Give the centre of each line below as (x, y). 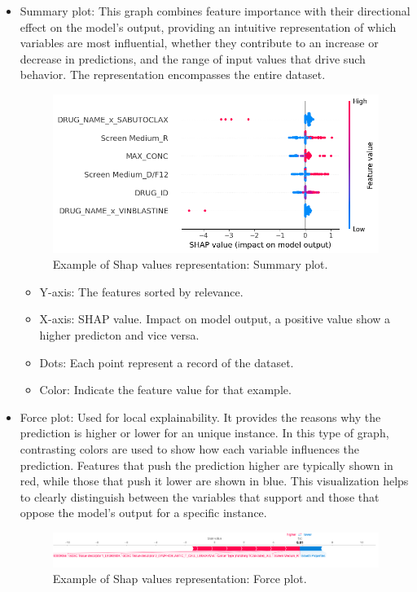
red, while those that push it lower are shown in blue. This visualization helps (214, 481)
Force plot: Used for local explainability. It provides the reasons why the (200, 417)
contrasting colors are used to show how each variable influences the (190, 449)
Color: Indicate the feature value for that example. (165, 390)
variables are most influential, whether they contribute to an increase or (199, 43)
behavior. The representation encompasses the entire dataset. (173, 75)
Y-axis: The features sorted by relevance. (141, 291)
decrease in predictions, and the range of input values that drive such (193, 58)
